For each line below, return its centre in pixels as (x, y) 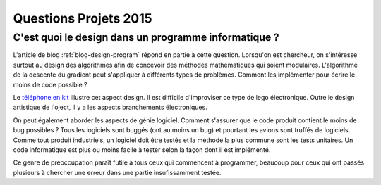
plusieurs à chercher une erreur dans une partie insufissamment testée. (117, 172)
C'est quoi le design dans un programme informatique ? (146, 37)
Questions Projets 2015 (83, 18)
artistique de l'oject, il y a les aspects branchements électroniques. (110, 107)
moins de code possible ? (50, 84)
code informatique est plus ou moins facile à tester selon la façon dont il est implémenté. (142, 149)
